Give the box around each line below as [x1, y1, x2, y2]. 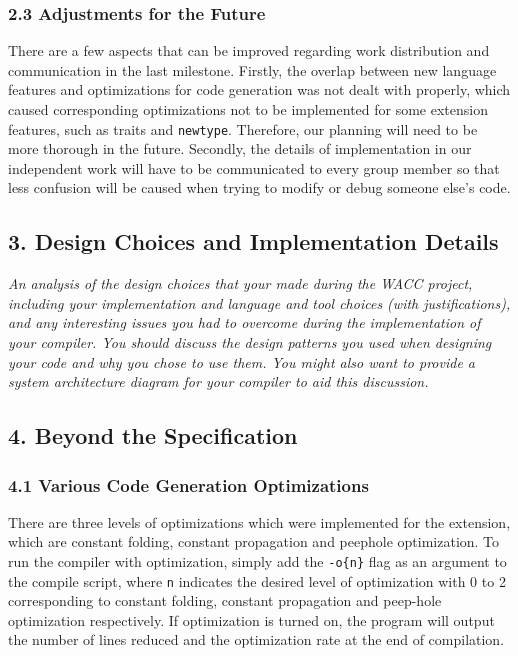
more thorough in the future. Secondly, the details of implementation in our [8, 138, 472, 159]
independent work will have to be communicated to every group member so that [8, 157, 500, 178]
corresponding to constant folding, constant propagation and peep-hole [8, 590, 442, 611]
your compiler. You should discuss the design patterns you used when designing [8, 332, 492, 353]
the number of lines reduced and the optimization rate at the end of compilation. [8, 629, 505, 650]
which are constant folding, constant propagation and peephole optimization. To [8, 531, 500, 552]
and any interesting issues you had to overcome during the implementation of [8, 312, 481, 333]
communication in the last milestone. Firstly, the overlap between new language [8, 59, 497, 80]
